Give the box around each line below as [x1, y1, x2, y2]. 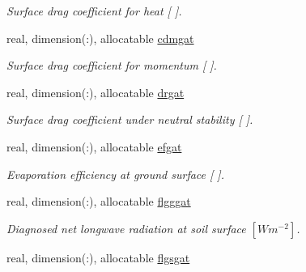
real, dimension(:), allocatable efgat [6, 138, 182, 155]
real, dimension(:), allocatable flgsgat [6, 249, 190, 266]
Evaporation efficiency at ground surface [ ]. [6, 165, 224, 182]
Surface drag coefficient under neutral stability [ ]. [6, 111, 253, 128]
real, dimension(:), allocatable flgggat [6, 193, 191, 210]
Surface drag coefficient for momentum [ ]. [6, 57, 217, 74]
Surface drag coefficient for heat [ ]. [6, 2, 182, 19]
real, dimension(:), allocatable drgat [6, 83, 185, 100]
